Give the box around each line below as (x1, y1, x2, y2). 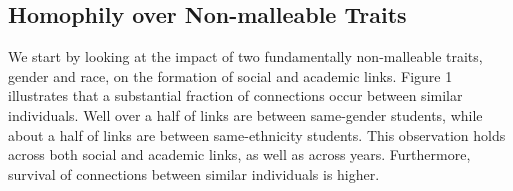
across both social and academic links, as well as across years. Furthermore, (8, 144, 471, 165)
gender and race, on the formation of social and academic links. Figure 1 (8, 65, 453, 86)
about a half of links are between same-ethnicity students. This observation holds (8, 124, 506, 145)
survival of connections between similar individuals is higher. (8, 163, 380, 184)
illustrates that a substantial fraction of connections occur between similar (8, 85, 463, 106)
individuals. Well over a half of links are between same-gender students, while (8, 104, 483, 125)
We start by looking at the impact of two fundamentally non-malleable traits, (8, 46, 483, 67)
